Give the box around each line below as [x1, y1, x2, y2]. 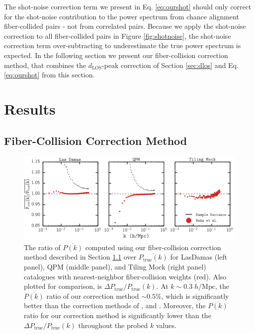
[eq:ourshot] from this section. [4, 69, 95, 80]
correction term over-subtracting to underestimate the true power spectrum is [4, 40, 241, 51]
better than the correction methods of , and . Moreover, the [24, 300, 206, 311]
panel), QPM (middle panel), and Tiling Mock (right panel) [24, 262, 206, 272]
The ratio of [24, 242, 61, 252]
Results [4, 98, 56, 119]
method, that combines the [4, 60, 86, 70]
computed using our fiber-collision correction [85, 242, 221, 252]
